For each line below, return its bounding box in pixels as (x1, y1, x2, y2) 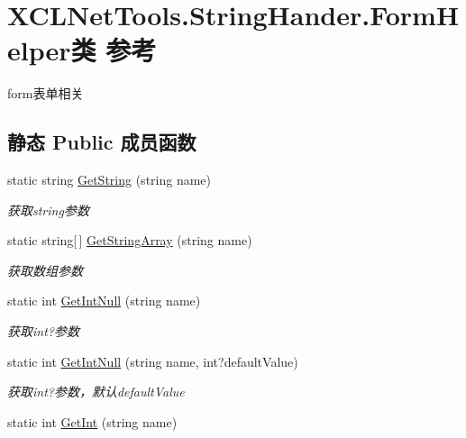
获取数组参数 (7, 260, 83, 279)
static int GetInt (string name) (7, 412, 178, 431)
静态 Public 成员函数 (7, 128, 196, 156)
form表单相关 (7, 84, 84, 103)
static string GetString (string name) (7, 170, 212, 189)
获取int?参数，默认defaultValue (7, 382, 185, 401)
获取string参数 (7, 200, 89, 219)
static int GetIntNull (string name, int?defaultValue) (7, 351, 298, 370)
